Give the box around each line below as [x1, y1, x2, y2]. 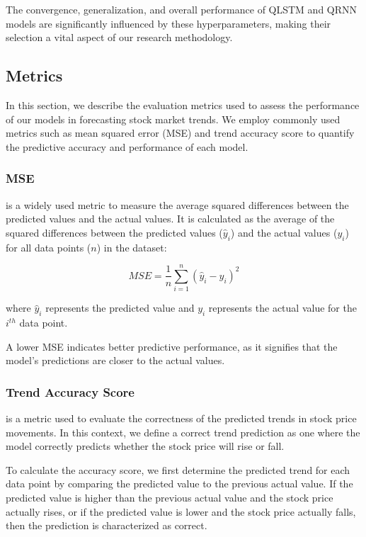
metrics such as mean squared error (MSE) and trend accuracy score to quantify [6, 125, 355, 140]
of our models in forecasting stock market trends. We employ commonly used [6, 111, 341, 126]
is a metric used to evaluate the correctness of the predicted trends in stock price [6, 411, 357, 426]
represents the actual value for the [208, 300, 357, 315]
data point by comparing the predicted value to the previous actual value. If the [6, 476, 353, 491]
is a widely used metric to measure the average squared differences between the [6, 197, 349, 212]
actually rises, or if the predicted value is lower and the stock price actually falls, [6, 504, 356, 519]
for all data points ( [6, 239, 91, 254]
